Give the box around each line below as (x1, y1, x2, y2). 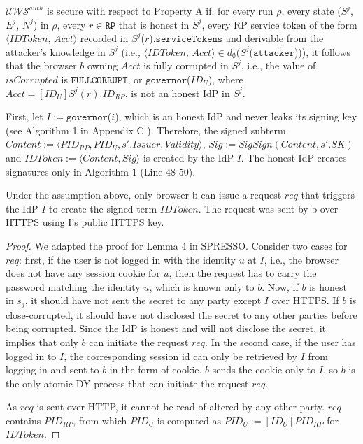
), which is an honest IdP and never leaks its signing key (115, 109, 357, 124)
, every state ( (281, 3, 341, 17)
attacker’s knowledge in (6, 44, 106, 59)
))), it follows (294, 44, 351, 59)
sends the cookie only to (212, 362, 316, 377)
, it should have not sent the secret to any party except (24, 293, 262, 308)
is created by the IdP (143, 150, 234, 164)
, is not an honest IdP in (124, 85, 230, 100)
